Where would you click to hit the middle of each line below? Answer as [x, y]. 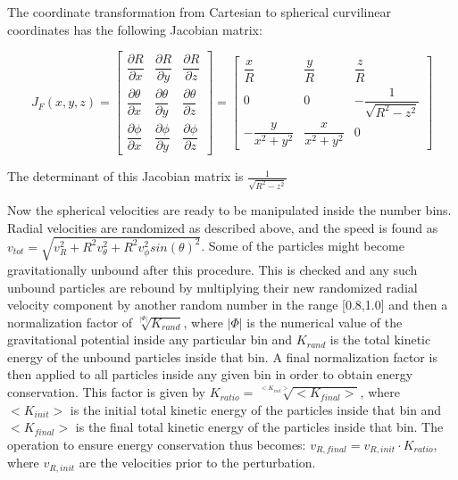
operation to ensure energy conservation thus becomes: [157, 444]
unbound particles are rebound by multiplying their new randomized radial [212, 287]
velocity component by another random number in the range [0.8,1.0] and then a [228, 305]
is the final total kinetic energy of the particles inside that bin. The [259, 427]
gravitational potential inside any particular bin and [150, 339]
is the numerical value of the [325, 322]
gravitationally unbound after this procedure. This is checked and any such [212, 269]
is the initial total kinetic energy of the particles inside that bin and [256, 409]
